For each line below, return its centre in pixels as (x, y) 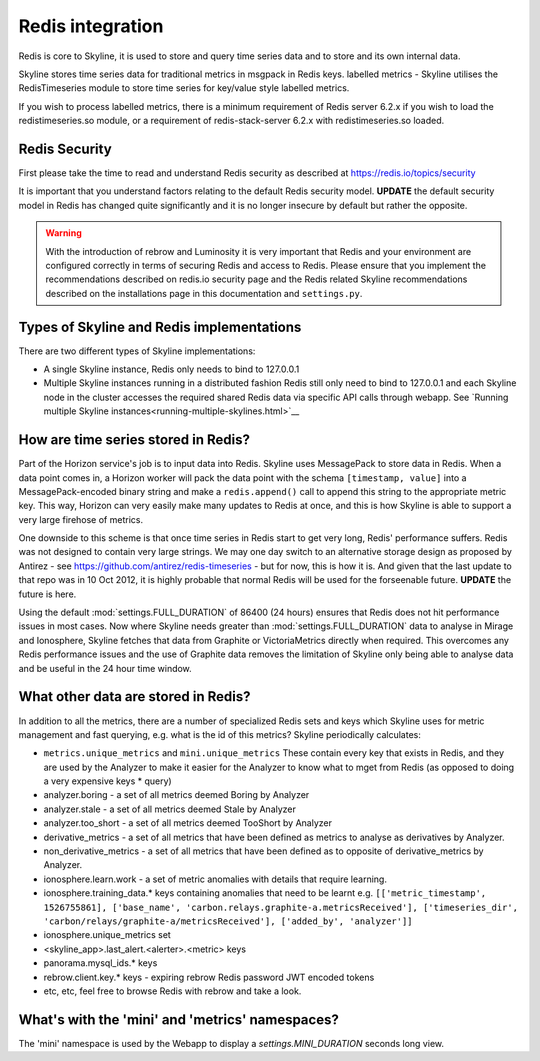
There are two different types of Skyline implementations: (137, 351)
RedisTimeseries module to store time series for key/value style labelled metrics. (184, 88)
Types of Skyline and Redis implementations (160, 326)
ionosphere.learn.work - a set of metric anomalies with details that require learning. (215, 879)
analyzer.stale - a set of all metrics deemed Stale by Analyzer (170, 809)
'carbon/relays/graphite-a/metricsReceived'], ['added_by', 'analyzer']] (228, 921)
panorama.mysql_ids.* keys (100, 963)
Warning (63, 233)
